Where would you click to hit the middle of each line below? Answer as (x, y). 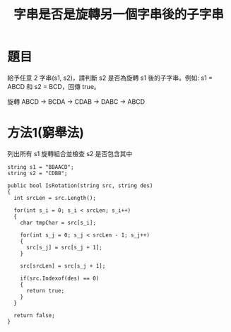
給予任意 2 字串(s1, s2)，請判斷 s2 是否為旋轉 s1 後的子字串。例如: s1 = (110, 78)
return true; (45, 290)
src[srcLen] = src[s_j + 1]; (63, 266)
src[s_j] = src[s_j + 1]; (64, 247)
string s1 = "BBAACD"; (41, 167)
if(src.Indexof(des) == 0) (60, 278)
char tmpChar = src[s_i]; (58, 223)
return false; (34, 315)
